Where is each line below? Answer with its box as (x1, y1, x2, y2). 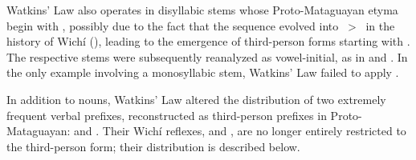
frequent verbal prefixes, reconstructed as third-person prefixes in (6, 106, 327, 123)
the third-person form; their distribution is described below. (6, 138, 300, 154)
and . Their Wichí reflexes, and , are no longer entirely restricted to (74, 122, 406, 139)
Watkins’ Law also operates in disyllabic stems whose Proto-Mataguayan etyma (6, 2, 398, 18)
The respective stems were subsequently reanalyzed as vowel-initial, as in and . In (6, 48, 408, 65)
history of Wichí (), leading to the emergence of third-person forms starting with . (6, 33, 410, 50)
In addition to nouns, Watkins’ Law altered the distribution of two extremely (6, 90, 386, 107)
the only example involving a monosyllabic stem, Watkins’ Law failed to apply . (6, 64, 399, 81)
